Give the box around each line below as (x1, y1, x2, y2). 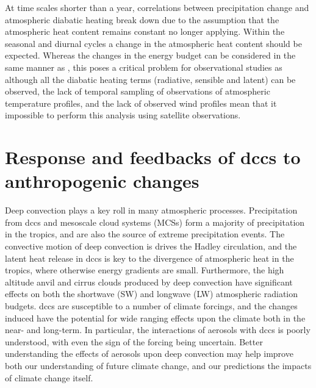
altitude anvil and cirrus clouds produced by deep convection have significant (5, 275, 293, 288)
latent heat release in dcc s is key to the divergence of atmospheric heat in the (5, 251, 294, 264)
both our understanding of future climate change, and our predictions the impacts (5, 359, 312, 372)
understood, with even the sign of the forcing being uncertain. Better (5, 335, 263, 348)
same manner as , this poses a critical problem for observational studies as (5, 60, 282, 73)
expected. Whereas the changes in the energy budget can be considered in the (5, 49, 296, 62)
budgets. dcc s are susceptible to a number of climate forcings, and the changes (5, 300, 298, 312)
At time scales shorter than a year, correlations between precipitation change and (5, 1, 309, 13)
